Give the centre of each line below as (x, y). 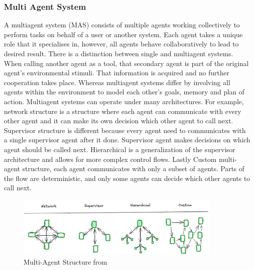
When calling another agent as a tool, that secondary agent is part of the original (126, 63)
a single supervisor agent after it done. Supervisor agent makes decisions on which (127, 140)
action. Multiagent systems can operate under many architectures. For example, (124, 101)
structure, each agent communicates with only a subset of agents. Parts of (133, 169)
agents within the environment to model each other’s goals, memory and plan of (124, 92)
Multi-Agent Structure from (65, 261)
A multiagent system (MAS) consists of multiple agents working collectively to (122, 25)
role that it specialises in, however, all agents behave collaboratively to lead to (121, 44)
